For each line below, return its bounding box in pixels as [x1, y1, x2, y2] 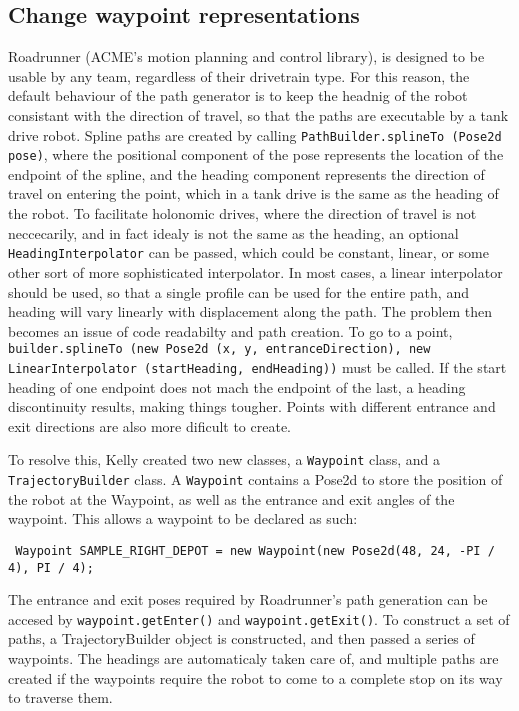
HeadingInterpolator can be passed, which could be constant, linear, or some [8, 242, 489, 263]
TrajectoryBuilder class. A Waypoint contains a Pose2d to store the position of [8, 469, 503, 490]
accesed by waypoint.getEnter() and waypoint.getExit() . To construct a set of [8, 608, 510, 629]
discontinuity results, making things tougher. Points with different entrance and [8, 396, 496, 417]
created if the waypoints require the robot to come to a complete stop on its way [8, 667, 503, 688]
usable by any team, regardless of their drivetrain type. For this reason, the [8, 65, 470, 86]
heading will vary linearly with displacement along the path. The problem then [8, 301, 493, 322]
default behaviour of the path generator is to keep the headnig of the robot [8, 85, 468, 106]
